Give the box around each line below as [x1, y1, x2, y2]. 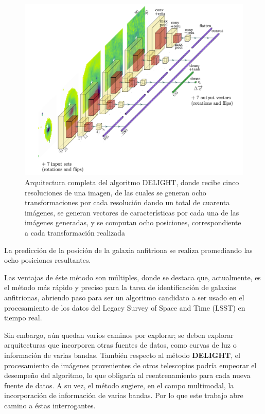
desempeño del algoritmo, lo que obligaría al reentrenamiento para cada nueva [4, 370, 251, 381]
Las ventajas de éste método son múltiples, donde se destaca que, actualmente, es [4, 272, 261, 282]
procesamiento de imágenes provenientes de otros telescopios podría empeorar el [4, 359, 257, 370]
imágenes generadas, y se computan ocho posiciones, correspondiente [25, 217, 241, 228]
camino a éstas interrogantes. [4, 400, 96, 410]
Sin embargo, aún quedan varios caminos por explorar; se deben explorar [4, 329, 234, 340]
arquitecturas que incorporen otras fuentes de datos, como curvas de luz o [4, 339, 237, 350]
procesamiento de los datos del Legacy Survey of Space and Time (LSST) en [4, 302, 245, 313]
